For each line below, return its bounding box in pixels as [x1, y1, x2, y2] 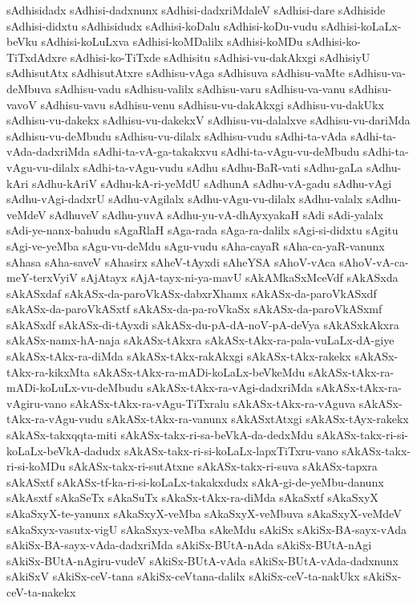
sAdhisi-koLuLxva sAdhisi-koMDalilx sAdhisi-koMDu [41, 33, 303, 50]
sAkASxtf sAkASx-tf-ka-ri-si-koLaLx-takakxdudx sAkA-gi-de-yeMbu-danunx [6, 473, 384, 490]
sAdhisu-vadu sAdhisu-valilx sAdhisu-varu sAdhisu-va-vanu [55, 79, 346, 96]
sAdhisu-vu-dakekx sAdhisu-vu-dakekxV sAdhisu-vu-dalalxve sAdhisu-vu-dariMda [6, 112, 411, 128]
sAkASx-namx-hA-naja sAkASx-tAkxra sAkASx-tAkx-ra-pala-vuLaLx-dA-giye [6, 332, 395, 348]
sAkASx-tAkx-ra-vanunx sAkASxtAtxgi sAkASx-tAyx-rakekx [107, 410, 409, 427]
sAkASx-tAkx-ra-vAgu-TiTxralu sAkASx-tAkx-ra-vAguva [70, 394, 356, 411]
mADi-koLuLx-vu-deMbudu [6, 379, 144, 396]
